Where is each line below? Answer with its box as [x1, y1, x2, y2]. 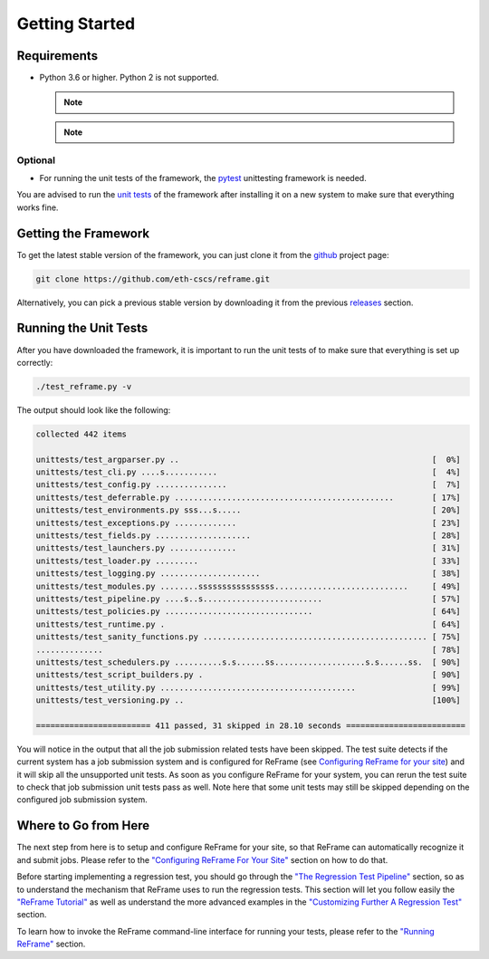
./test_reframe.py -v [35, 381, 132, 391]
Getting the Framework [16, 225, 149, 241]
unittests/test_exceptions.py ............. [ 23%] [35, 517, 461, 528]
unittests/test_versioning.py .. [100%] [35, 695, 461, 705]
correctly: [16, 357, 53, 368]
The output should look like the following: [16, 404, 171, 416]
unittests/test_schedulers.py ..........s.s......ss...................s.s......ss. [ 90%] [35, 657, 461, 667]
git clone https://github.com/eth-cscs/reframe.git [35, 273, 271, 284]
